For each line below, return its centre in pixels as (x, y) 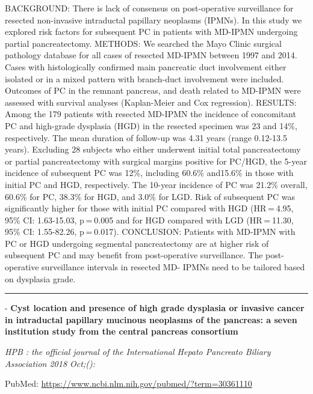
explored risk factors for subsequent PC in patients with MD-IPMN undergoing (151, 32)
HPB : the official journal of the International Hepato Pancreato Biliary (138, 352)
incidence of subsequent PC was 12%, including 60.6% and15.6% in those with (149, 173)
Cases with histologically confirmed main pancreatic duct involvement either (146, 66)
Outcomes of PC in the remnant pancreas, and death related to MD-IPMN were (153, 90)
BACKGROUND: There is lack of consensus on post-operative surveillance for (149, 8)
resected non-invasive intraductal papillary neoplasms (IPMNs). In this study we (153, 20)
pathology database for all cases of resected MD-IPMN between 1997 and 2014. (151, 55)
